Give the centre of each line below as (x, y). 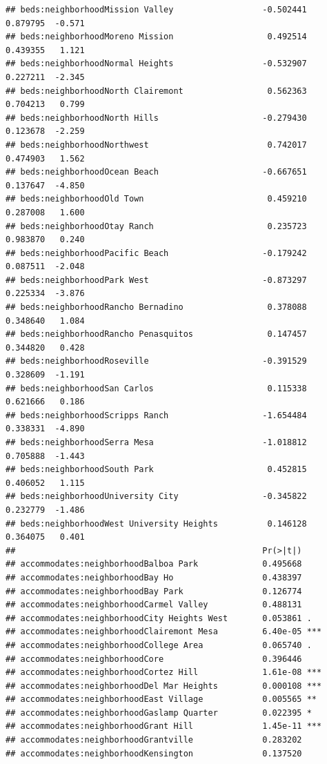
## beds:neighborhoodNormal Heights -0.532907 (156, 64)
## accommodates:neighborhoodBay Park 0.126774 (154, 591)
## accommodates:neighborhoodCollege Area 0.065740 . (159, 645)
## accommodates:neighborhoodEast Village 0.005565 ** (161, 699)
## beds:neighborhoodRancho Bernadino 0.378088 (156, 307)
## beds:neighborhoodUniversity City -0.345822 (156, 497)
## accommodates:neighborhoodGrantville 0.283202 (154, 740)
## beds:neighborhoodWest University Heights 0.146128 (156, 523)
